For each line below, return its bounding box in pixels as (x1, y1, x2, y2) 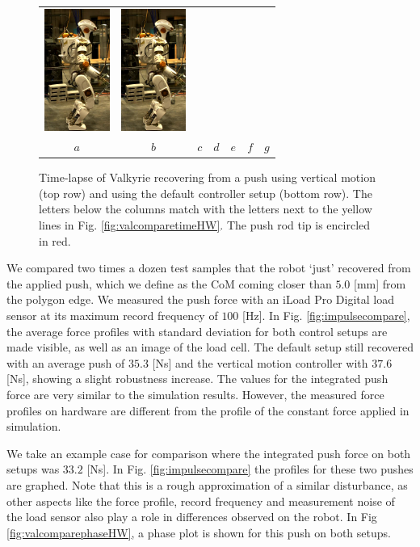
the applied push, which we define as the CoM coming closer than (6, 275, 332, 292)
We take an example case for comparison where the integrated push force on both (6, 444, 411, 461)
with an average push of (6, 354, 125, 371)
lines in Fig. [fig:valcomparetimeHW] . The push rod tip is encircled (39, 217, 371, 234)
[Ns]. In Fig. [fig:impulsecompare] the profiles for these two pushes (86, 461, 414, 478)
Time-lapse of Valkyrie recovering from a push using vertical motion (39, 169, 376, 186)
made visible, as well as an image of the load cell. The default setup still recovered (6, 339, 414, 356)
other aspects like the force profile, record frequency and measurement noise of (6, 492, 395, 509)
